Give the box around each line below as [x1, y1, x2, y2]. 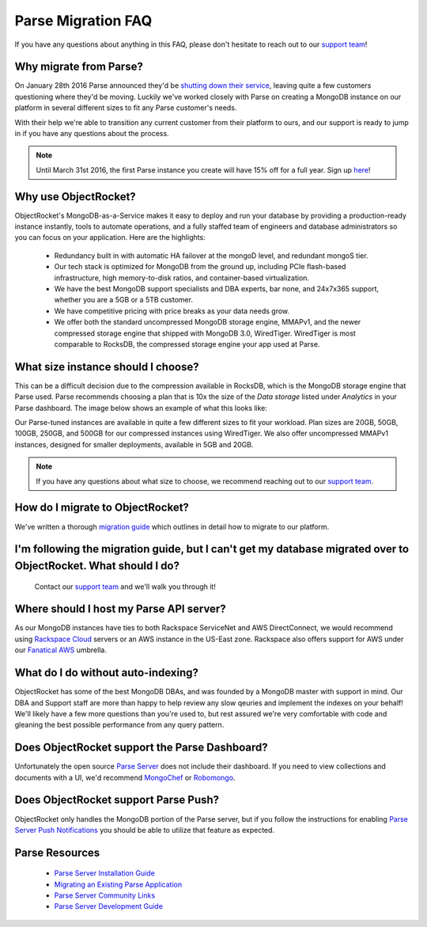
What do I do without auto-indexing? [14, 666, 199, 680]
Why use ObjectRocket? [14, 190, 136, 203]
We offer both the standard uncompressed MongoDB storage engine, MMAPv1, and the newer [54, 317, 361, 327]
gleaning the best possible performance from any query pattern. [14, 720, 225, 730]
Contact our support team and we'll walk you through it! [34, 582, 217, 591]
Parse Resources [14, 845, 100, 859]
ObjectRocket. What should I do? [14, 559, 179, 572]
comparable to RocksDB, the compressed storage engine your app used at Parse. [54, 340, 320, 348]
